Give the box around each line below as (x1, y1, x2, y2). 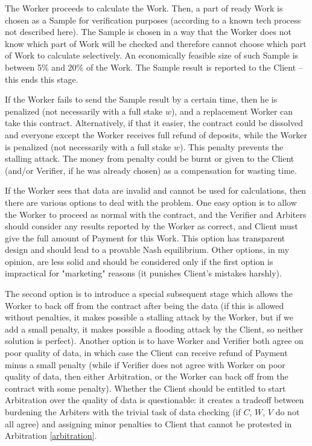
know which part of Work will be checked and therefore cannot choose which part (5, 37, 307, 49)
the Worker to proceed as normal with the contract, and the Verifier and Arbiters (5, 208, 307, 220)
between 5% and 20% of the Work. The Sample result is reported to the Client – (5, 60, 303, 73)
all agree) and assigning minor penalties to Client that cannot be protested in (5, 417, 292, 430)
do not (275, 406, 300, 418)
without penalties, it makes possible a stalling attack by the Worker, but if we (5, 311, 294, 323)
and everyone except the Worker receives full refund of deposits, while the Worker (5, 128, 308, 141)
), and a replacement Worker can (171, 104, 293, 117)
